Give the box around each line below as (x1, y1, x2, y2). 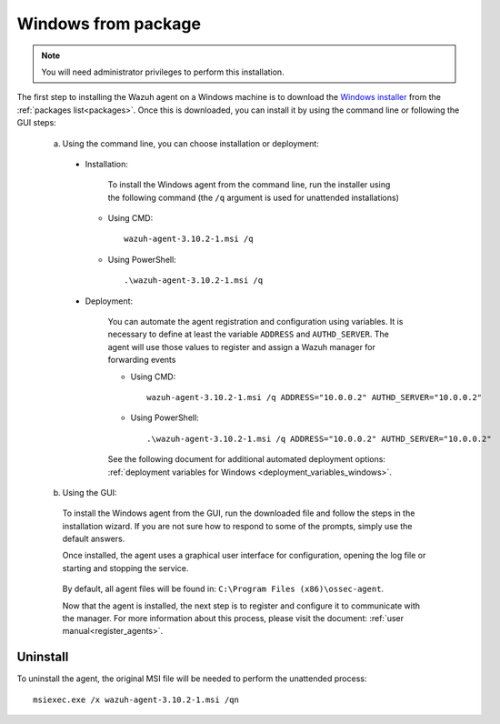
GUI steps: (16, 117, 56, 128)
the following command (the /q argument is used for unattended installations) (107, 192, 399, 203)
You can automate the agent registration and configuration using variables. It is (107, 317, 404, 327)
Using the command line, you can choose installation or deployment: (62, 137, 320, 149)
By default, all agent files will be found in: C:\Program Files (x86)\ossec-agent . (62, 583, 385, 595)
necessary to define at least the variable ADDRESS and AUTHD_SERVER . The (107, 328, 390, 340)
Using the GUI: (62, 487, 117, 498)
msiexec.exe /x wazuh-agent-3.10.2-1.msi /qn (33, 694, 240, 705)
